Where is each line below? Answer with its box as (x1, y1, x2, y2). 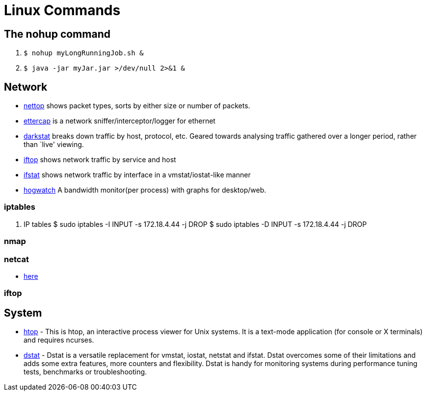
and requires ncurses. (24, 336, 94, 345)
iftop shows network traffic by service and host (24, 155, 176, 164)
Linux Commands (4, 2, 121, 19)
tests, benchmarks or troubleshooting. (24, 368, 147, 376)
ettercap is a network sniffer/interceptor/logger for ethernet (24, 117, 215, 125)
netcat (4, 254, 29, 264)
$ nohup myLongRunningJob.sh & (24, 49, 144, 57)
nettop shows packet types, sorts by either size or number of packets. (24, 101, 250, 110)
